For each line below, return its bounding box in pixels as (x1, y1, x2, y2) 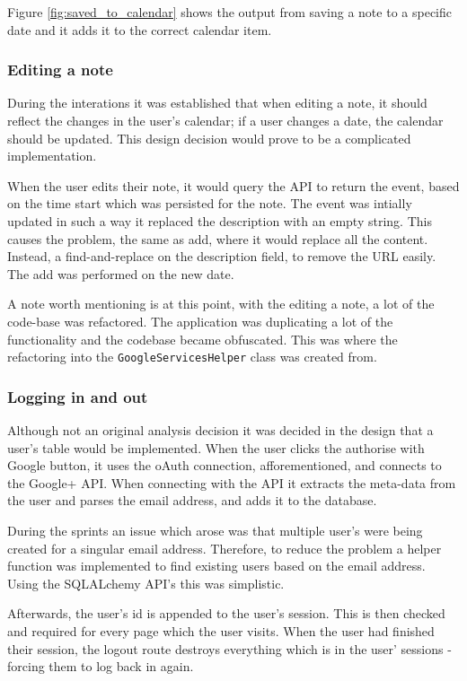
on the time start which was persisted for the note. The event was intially (7, 194, 412, 213)
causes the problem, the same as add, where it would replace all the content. (7, 229, 428, 248)
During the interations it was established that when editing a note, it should (7, 93, 427, 112)
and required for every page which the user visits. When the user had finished (7, 621, 435, 640)
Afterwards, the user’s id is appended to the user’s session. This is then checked (7, 604, 445, 623)
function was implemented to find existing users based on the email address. (7, 556, 426, 575)
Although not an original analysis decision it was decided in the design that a (7, 421, 434, 439)
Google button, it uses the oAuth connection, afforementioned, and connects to (7, 456, 442, 475)
